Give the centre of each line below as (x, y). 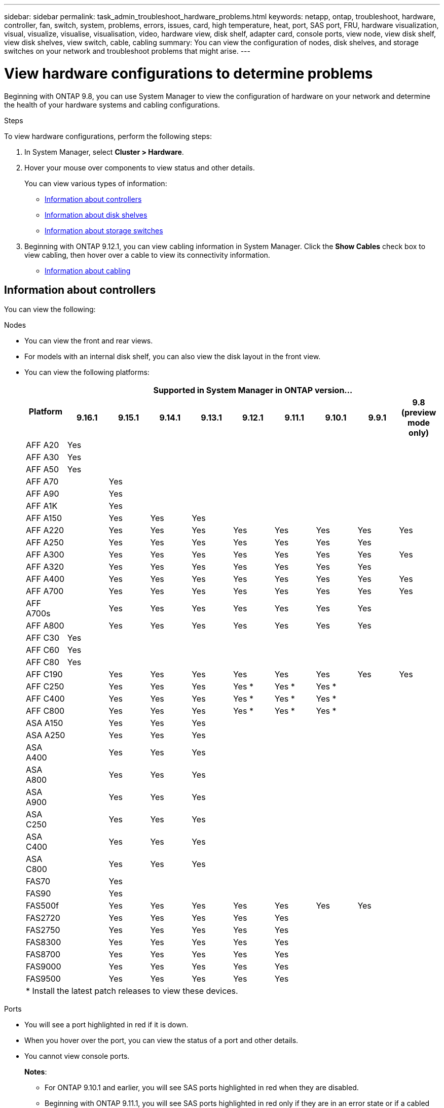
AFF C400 (45, 699)
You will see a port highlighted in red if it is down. (106, 1025)
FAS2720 (43, 918)
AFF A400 (45, 579)
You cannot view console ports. (77, 1056)
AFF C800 (45, 711)
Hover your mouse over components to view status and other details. (140, 167)
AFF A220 (45, 530)
